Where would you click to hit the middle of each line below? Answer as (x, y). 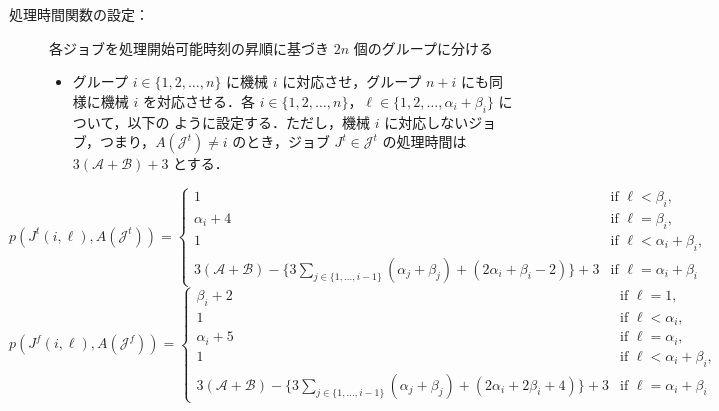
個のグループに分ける (423, 47)
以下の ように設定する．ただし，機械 (249, 121)
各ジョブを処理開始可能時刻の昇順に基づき (189, 47)
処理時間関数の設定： (79, 14)
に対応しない (426, 121)
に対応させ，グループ (352, 81)
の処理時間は (424, 141)
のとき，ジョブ (281, 141)
